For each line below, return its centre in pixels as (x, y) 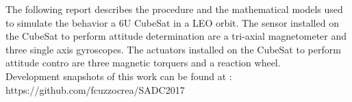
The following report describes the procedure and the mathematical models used (174, 9)
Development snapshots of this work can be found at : (119, 76)
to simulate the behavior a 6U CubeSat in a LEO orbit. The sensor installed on (172, 22)
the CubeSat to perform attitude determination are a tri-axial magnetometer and (176, 36)
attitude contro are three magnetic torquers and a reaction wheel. (143, 63)
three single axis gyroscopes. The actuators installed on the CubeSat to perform (173, 49)
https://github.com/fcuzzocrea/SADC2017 (95, 89)
